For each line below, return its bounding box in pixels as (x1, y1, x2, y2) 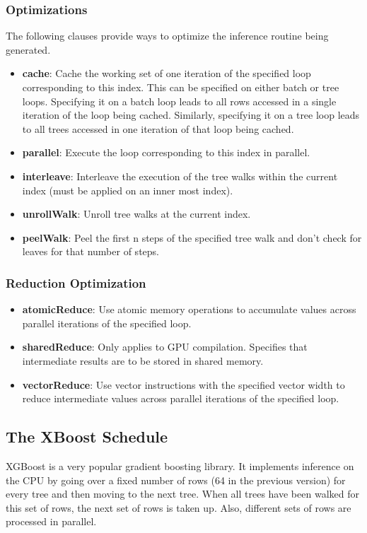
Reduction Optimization (6, 274, 146, 291)
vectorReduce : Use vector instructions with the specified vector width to (22, 377, 345, 392)
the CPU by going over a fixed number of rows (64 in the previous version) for (6, 472, 346, 487)
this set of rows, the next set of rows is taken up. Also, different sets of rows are (6, 500, 351, 515)
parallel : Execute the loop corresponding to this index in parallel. (22, 145, 310, 160)
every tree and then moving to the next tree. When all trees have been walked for (6, 486, 359, 501)
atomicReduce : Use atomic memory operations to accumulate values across (22, 302, 356, 317)
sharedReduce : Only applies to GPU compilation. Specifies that (22, 339, 308, 354)
